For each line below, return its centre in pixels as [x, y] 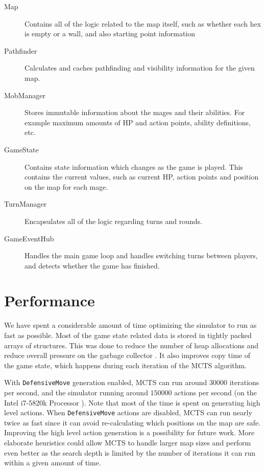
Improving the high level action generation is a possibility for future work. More [129, 432]
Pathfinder [21, 50]
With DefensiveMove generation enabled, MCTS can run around [106, 382]
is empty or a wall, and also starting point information [110, 33]
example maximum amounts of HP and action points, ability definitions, [138, 122]
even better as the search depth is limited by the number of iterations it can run [130, 452]
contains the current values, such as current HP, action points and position [142, 177]
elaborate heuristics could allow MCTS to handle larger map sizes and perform [128, 443]
